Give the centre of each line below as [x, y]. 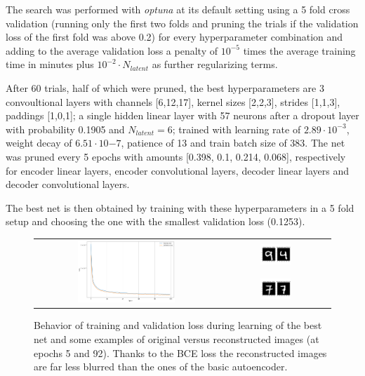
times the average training [299, 50]
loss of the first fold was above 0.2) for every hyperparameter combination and [174, 37]
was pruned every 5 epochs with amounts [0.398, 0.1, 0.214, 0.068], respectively [176, 156]
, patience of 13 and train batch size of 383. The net [233, 143]
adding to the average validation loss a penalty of [112, 50]
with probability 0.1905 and [65, 129]
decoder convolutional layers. [68, 184]
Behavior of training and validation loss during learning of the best [178, 325]
